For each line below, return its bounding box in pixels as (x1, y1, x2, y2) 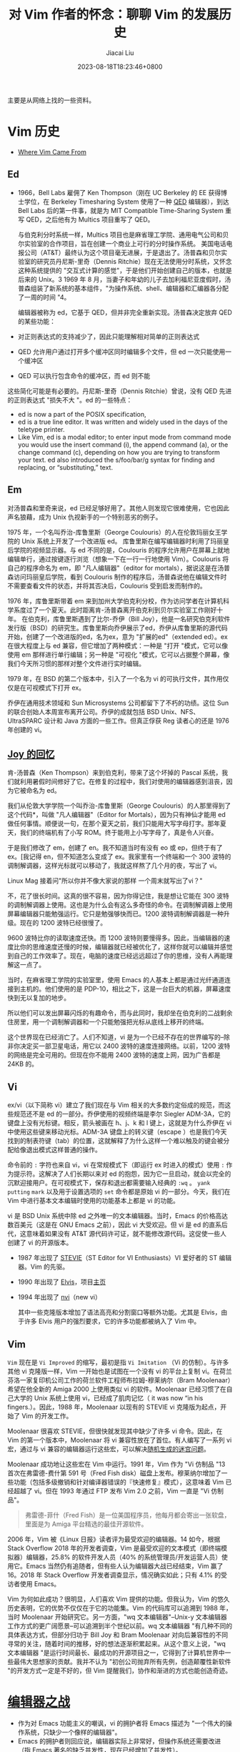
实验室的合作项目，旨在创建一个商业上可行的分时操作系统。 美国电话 (24, 239, 226, 247)
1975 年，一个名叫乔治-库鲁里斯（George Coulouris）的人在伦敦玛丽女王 (7, 528, 221, 536)
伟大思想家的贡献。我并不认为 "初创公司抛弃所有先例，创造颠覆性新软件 (19, 1657, 231, 1666)
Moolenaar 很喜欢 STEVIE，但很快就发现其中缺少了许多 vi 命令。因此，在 (7, 1427, 223, 1435)
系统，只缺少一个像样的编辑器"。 (24, 1728, 121, 1736)
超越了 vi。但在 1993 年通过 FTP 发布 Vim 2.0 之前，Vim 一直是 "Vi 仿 (13, 1486, 218, 1495)
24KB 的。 (7, 1059, 38, 1069)
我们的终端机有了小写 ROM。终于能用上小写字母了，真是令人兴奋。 (19, 828, 218, 837)
